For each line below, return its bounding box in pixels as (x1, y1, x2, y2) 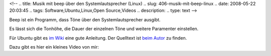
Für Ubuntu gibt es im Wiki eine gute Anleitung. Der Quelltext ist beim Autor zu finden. (9, 35, 187, 41)
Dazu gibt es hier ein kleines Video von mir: (9, 44, 99, 50)
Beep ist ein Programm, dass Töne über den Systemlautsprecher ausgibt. (9, 16, 161, 22)
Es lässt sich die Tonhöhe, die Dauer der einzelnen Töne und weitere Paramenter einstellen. (9, 26, 199, 32)
